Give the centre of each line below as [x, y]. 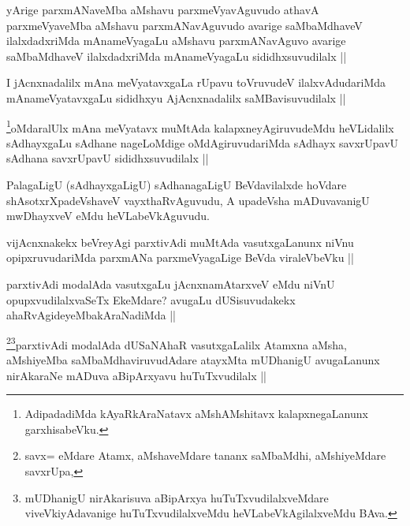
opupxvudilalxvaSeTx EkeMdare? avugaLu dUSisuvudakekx [151, 299]
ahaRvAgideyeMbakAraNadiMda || [91, 315]
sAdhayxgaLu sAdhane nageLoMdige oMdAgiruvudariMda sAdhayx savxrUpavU [203, 142]
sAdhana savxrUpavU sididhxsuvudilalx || [108, 158]
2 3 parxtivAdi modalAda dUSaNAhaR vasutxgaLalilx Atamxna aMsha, [177, 343]
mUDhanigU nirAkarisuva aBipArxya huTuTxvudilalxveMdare [177, 497]
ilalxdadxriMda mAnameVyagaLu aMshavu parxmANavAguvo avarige [176, 41]
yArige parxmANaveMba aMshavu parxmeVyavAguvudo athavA [163, 9]
